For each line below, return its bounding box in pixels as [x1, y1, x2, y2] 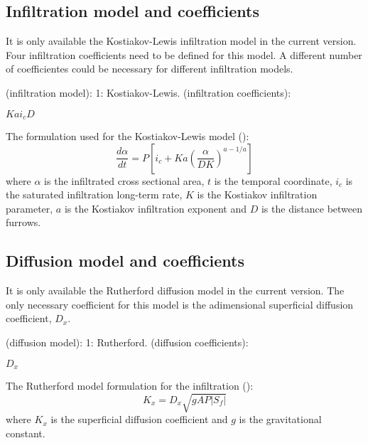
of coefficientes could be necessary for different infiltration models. [6, 61, 293, 76]
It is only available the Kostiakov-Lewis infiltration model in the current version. [6, 33, 357, 48]
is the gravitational [239, 412, 322, 427]
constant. [6, 425, 45, 440]
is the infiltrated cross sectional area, [44, 173, 205, 188]
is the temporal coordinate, [214, 173, 332, 188]
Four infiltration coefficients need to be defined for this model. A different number [6, 47, 362, 62]
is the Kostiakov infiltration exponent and [64, 201, 247, 215]
